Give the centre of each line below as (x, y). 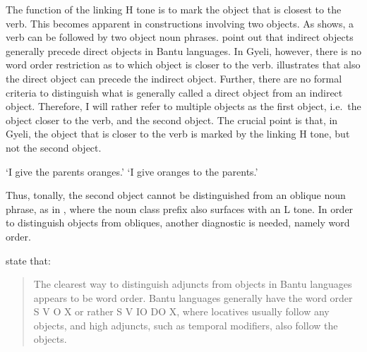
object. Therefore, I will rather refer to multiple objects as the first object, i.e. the (183, 106)
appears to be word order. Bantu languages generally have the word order (193, 297)
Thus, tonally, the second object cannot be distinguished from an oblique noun (176, 195)
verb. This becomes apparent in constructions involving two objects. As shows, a (180, 23)
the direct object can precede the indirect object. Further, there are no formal (174, 78)
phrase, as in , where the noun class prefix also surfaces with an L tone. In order (180, 208)
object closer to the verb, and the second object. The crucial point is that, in (172, 120)
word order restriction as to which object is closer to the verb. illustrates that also (183, 65)
